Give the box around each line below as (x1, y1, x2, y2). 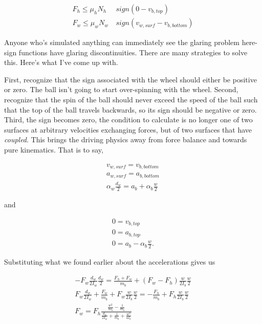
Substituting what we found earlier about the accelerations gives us (4, 256, 215, 267)
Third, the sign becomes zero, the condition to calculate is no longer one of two (4, 114, 253, 125)
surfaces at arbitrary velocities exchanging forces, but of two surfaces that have (4, 124, 252, 135)
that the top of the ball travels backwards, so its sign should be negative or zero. (4, 104, 257, 115)
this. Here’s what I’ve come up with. (4, 57, 118, 68)
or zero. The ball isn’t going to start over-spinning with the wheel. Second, (4, 84, 238, 95)
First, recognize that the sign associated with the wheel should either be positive (4, 74, 257, 84)
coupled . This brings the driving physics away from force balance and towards (4, 134, 247, 145)
